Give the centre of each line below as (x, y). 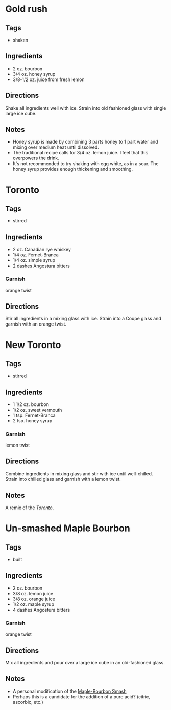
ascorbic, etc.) (28, 702)
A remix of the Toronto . (30, 508)
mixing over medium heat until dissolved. (56, 147)
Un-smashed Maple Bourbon (68, 528)
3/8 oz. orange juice (34, 599)
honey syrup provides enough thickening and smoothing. (73, 169)
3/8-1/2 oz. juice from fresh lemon (49, 79)
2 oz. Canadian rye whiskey (42, 250)
